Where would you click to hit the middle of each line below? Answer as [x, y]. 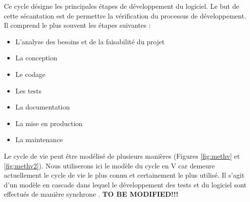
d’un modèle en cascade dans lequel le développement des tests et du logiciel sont [125, 184]
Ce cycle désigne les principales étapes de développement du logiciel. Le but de [122, 6]
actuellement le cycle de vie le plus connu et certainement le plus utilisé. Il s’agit [124, 175]
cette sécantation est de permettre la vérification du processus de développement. [125, 15]
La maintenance [39, 139]
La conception [36, 58]
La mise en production [49, 123]
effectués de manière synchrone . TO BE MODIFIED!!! [91, 194]
